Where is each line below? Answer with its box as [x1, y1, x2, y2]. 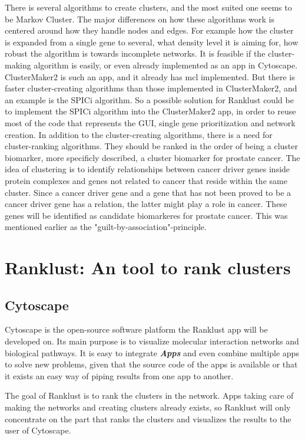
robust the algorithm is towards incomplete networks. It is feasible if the [5, 47, 266, 60]
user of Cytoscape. [5, 424, 71, 436]
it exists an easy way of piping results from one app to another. [5, 369, 234, 382]
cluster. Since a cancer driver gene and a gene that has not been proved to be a [5, 186, 291, 198]
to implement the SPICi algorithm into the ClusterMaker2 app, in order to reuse [5, 105, 296, 117]
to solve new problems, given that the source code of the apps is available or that [5, 358, 298, 370]
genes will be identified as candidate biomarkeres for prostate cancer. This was [5, 209, 288, 221]
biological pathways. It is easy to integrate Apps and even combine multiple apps [5, 346, 299, 359]
